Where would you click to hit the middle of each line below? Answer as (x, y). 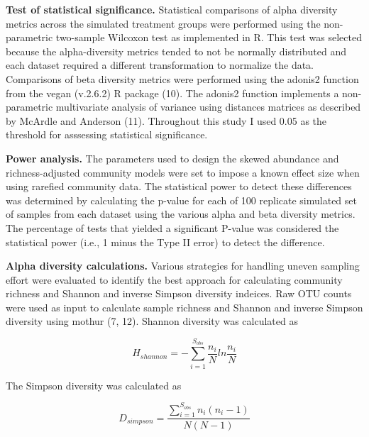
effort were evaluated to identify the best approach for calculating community (174, 279)
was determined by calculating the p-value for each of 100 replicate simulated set (181, 200)
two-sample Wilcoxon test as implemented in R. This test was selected (209, 37)
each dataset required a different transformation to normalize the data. (160, 65)
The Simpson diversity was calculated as (94, 385)
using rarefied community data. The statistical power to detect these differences (179, 186)
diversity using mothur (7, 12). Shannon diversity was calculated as (152, 321)
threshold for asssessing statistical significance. (107, 134)
